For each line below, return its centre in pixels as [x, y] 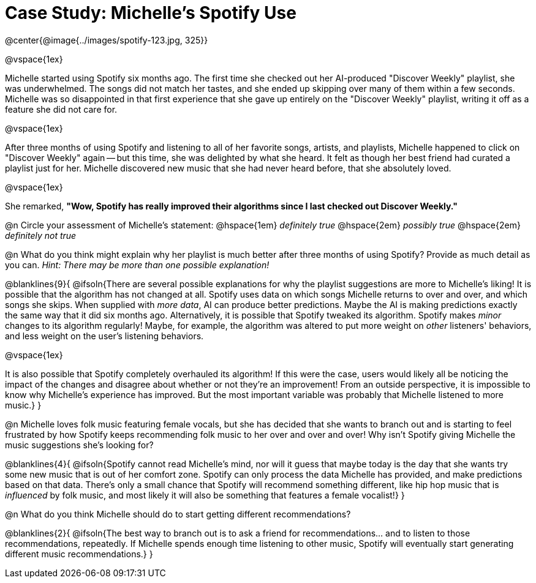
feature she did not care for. [61, 109]
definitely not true [41, 235]
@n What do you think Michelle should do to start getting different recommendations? [178, 514]
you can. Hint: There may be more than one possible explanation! [137, 265]
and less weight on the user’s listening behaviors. [104, 336]
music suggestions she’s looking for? [79, 445]
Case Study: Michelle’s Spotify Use [151, 13]
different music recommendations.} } [79, 554]
